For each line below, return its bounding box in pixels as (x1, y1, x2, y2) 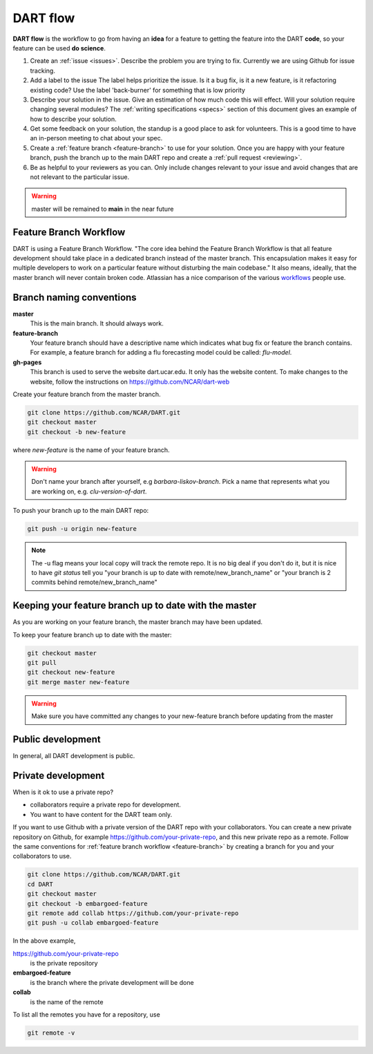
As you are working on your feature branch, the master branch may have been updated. (12, 618, 262, 626)
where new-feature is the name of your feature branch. (12, 446, 170, 454)
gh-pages (12, 358, 42, 366)
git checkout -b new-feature (27, 428, 126, 435)
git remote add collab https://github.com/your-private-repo (27, 909, 239, 917)
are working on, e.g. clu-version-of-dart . (31, 487, 147, 496)
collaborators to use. (12, 852, 72, 860)
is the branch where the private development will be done (30, 978, 194, 986)
